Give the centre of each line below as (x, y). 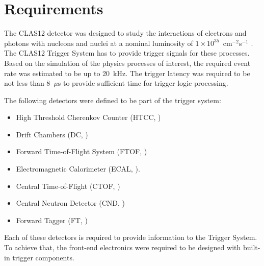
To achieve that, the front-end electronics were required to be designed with (123, 247)
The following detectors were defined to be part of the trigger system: (113, 100)
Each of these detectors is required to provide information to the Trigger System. (131, 237)
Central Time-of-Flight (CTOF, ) (68, 186)
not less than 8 (27, 83)
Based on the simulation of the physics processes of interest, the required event (127, 63)
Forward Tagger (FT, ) (52, 220)
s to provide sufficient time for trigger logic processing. (143, 83)
